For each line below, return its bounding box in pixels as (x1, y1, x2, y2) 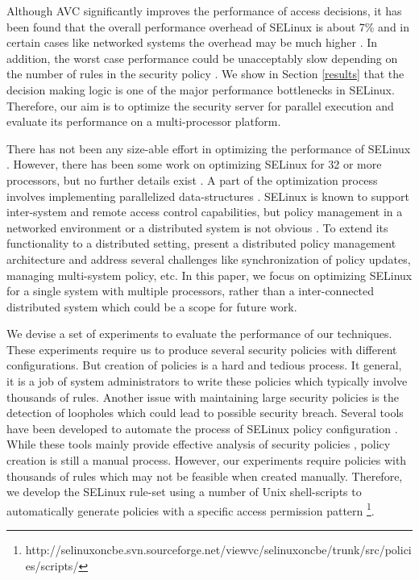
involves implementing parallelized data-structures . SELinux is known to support (6, 187, 409, 204)
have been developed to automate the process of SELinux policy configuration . (6, 419, 398, 436)
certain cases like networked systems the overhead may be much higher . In (6, 34, 378, 51)
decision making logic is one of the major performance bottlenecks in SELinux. (6, 81, 395, 98)
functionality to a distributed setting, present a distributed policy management (6, 235, 396, 252)
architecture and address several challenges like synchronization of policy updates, (6, 250, 411, 267)
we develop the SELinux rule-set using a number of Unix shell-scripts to (6, 483, 362, 500)
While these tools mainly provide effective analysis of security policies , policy (6, 436, 391, 453)
